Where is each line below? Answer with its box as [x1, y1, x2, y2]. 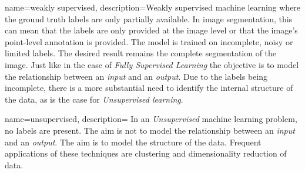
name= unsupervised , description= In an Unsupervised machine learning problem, [5, 113, 297, 125]
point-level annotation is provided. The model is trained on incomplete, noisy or [5, 35, 293, 48]
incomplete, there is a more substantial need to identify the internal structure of [5, 82, 293, 94]
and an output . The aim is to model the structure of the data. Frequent [5, 135, 262, 148]
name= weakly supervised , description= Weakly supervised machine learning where [5, 1, 301, 13]
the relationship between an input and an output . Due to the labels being [5, 70, 267, 82]
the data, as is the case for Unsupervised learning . [5, 93, 183, 105]
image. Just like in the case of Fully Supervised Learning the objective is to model [5, 58, 299, 70]
